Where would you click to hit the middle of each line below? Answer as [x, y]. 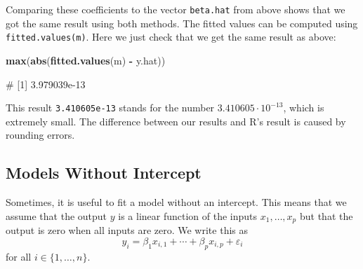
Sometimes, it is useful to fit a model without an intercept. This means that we [176, 202]
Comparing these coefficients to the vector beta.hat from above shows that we [176, 9]
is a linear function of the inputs [188, 215]
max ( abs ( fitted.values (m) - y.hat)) [86, 60]
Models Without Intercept [104, 173]
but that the [326, 215]
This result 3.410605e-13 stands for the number [110, 108]
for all [19, 256]
